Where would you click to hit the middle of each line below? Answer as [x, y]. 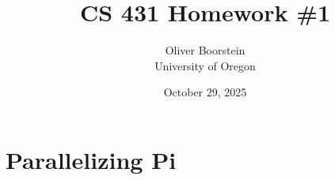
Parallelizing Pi [91, 159]
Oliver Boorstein [205, 50]
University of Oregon [205, 65]
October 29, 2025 [205, 92]
